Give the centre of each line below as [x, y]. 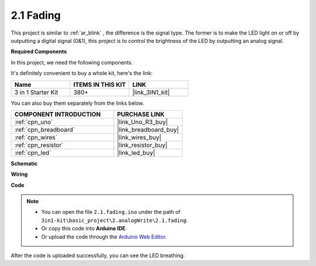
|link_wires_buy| [139, 137]
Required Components [39, 52]
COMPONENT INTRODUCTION [58, 114]
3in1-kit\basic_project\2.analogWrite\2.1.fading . [115, 220]
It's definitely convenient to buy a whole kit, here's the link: [82, 73]
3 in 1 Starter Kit [36, 92]
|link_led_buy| [136, 152]
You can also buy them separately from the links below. [78, 103]
